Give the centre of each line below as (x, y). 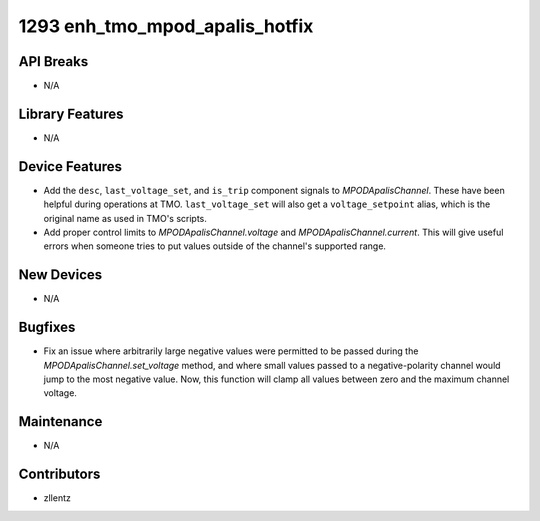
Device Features (70, 166)
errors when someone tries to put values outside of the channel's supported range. (215, 246)
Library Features (71, 113)
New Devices (60, 275)
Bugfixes (47, 327)
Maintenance (60, 421)
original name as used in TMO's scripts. (125, 218)
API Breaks (53, 61)
